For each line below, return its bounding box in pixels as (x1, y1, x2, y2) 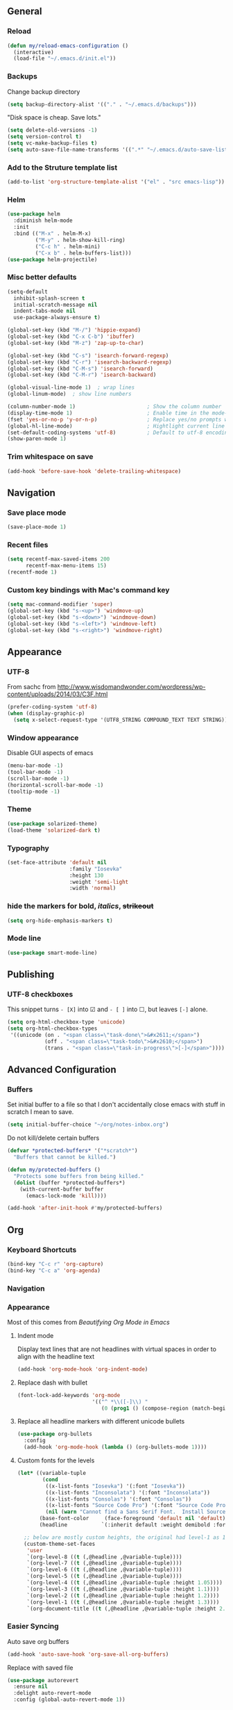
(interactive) (13, 49, 54, 56)
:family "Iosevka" (69, 865, 123, 872)
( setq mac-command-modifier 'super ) (7, 601, 113, 608)
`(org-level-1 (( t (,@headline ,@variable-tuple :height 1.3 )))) (26, 1599, 220, 1606)
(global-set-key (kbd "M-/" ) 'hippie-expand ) (7, 327, 141, 334)
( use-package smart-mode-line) (7, 949, 98, 956)
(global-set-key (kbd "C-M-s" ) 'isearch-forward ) (7, 365, 154, 372)
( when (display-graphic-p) (7, 710, 85, 717)
